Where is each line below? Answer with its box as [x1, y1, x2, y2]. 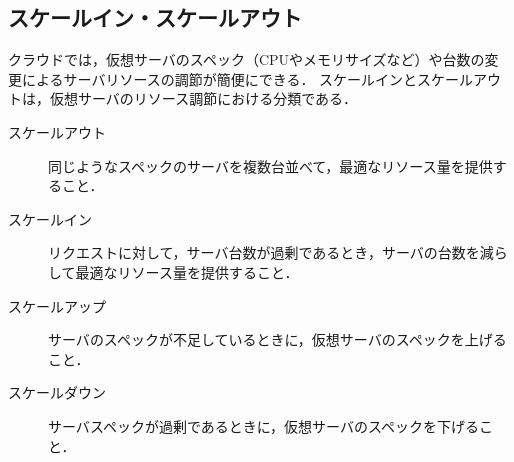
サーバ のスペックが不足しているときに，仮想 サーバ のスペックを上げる [48, 329, 507, 350]
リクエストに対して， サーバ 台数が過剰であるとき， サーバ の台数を [48, 242, 480, 263]
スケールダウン [8, 382, 106, 403]
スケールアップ [8, 295, 106, 316]
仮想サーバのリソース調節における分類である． [49, 88, 358, 109]
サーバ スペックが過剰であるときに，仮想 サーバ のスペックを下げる [48, 415, 479, 436]
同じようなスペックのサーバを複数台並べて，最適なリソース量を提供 [48, 155, 493, 176]
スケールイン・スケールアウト [8, 2, 302, 33]
